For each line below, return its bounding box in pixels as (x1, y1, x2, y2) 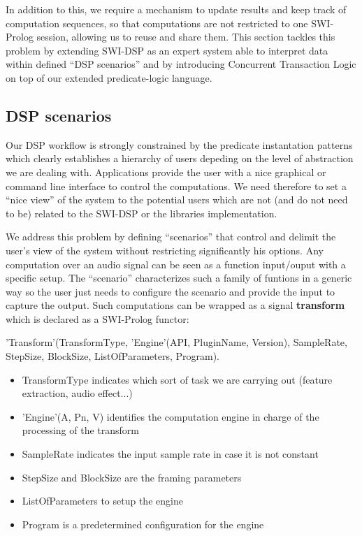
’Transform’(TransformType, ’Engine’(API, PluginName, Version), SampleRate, (6, 335, 347, 349)
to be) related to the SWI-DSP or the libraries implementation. (6, 205, 277, 220)
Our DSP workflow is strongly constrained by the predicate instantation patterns (6, 137, 353, 152)
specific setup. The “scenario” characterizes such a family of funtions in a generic (6, 270, 352, 285)
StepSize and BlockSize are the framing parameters (22, 470, 242, 484)
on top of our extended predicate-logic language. (6, 70, 212, 85)
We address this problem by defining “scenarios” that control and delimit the (6, 229, 336, 244)
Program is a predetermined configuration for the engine (22, 516, 264, 531)
